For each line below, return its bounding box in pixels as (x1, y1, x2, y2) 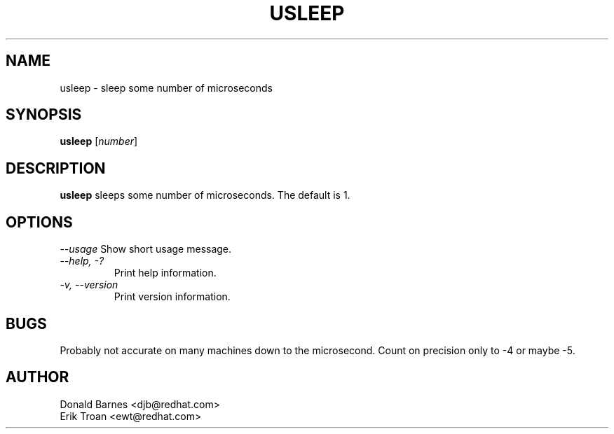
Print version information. (114, 290, 231, 303)
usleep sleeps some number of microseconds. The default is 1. (60, 189, 350, 202)
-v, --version (60, 279, 118, 291)
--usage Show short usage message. (60, 243, 232, 255)
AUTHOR (6, 368, 69, 386)
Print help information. (114, 267, 217, 279)
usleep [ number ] (60, 135, 138, 148)
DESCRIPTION (6, 159, 106, 177)
